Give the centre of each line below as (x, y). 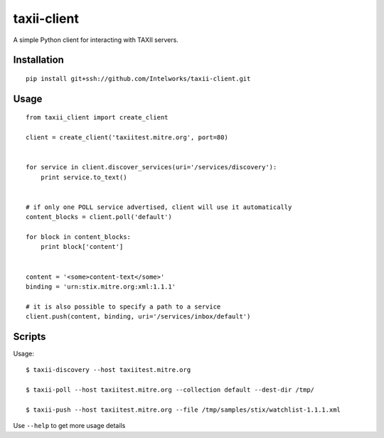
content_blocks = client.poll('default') (99, 217)
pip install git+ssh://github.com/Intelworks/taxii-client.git (138, 79)
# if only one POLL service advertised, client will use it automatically (159, 207)
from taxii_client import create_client (97, 118)
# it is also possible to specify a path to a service (123, 306)
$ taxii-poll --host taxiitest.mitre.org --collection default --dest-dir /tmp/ (170, 390)
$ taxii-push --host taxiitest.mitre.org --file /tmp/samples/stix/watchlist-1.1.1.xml (183, 410)
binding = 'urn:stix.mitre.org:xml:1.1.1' (101, 287)
